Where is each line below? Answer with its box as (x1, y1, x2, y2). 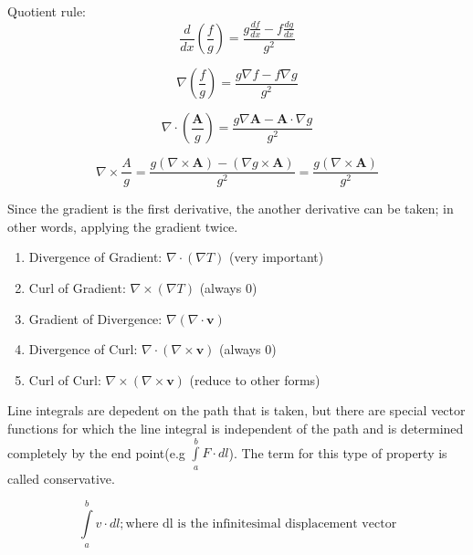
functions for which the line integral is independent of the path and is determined (7, 418, 464, 437)
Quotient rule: (7, 2, 87, 20)
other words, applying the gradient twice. (7, 216, 238, 236)
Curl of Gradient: (28, 278, 126, 298)
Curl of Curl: (28, 370, 101, 389)
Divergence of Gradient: (28, 247, 163, 267)
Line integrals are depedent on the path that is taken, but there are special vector (7, 401, 466, 420)
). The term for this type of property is (228, 443, 447, 462)
